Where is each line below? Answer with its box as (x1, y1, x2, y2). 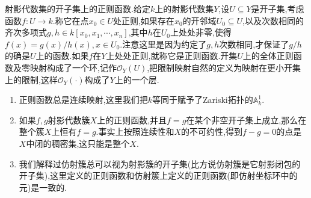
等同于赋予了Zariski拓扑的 (152, 93, 253, 106)
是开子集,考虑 (251, 2, 304, 14)
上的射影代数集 (155, 2, 214, 14)
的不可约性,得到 (181, 125, 243, 138)
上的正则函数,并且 (97, 113, 167, 126)
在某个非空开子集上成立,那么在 (186, 113, 307, 126)
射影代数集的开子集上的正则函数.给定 (5, 2, 150, 14)
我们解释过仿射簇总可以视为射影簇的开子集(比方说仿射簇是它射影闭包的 (19, 157, 301, 170)
